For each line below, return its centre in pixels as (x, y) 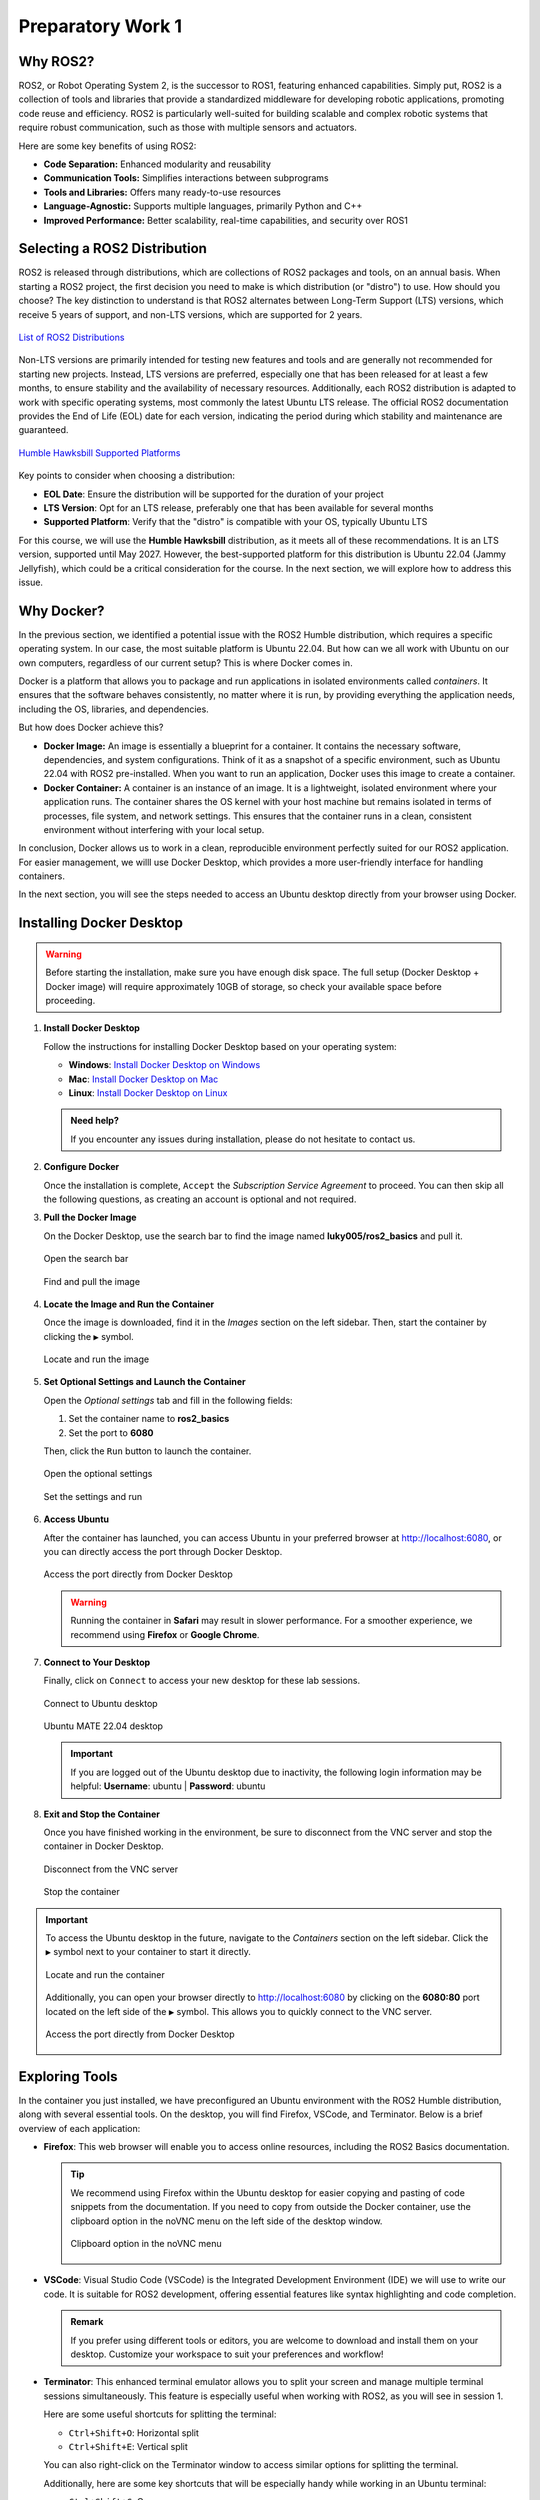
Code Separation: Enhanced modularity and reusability (157, 164)
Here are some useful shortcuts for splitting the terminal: (160, 2414)
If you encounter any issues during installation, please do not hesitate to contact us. (243, 1139)
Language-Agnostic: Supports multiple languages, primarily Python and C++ (203, 206)
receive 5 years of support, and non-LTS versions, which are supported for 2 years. (190, 314)
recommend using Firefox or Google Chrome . (165, 1634)
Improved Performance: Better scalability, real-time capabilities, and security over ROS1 (226, 220)
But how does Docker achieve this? (91, 727)
